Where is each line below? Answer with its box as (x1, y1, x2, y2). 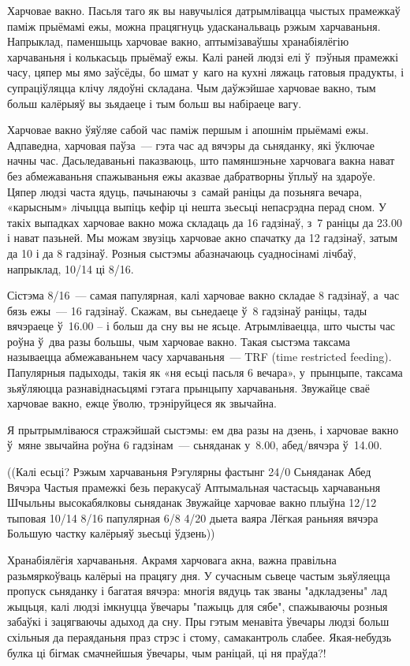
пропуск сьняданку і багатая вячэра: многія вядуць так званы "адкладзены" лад (7, 582, 388, 599)
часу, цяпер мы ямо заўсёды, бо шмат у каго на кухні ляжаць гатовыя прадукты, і (7, 64, 404, 80)
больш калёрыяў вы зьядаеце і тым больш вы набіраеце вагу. (7, 95, 302, 111)
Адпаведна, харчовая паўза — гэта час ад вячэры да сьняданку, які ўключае (7, 136, 375, 153)
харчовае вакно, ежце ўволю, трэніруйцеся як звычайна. (7, 395, 277, 411)
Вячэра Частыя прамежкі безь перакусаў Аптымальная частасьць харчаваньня (7, 478, 381, 495)
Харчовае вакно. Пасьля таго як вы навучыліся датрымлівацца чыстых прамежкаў (7, 2, 401, 18)
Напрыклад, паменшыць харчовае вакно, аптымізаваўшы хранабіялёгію (7, 33, 349, 50)
